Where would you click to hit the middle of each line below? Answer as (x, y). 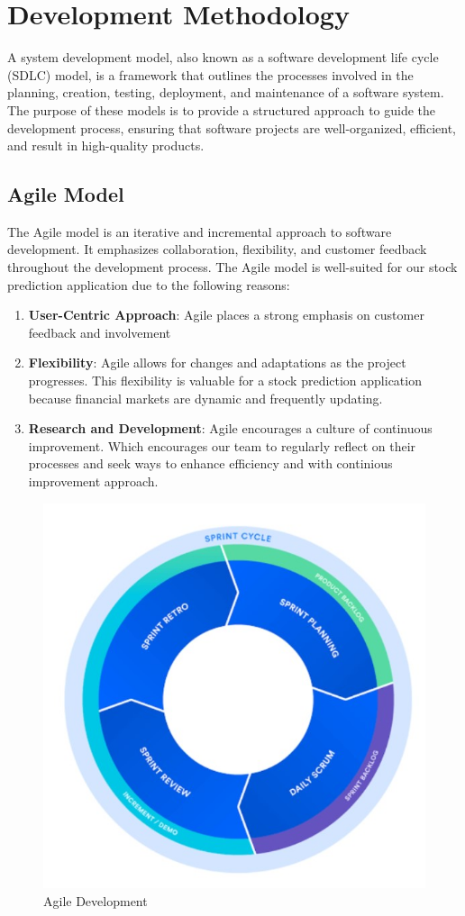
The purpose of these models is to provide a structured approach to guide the (222, 109)
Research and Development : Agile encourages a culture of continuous (230, 428)
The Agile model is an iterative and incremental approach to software (200, 231)
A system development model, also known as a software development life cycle (223, 57)
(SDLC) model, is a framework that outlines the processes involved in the (210, 74)
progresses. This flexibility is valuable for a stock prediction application (225, 381)
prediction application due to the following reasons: (149, 284)
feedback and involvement (100, 332)
